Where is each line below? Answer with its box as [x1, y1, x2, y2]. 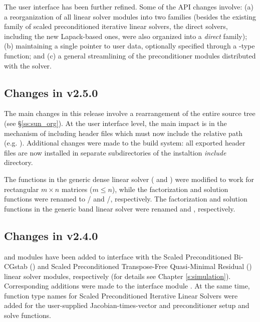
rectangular [4, 183, 39, 194]
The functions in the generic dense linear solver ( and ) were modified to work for [4, 173, 254, 184]
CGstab [4, 261, 28, 271]
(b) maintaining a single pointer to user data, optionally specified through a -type [4, 40, 255, 51]
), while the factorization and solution [112, 183, 228, 194]
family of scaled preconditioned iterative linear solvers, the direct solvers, [4, 21, 228, 31]
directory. [4, 157, 33, 167]
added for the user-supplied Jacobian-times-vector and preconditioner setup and [4, 300, 249, 310]
